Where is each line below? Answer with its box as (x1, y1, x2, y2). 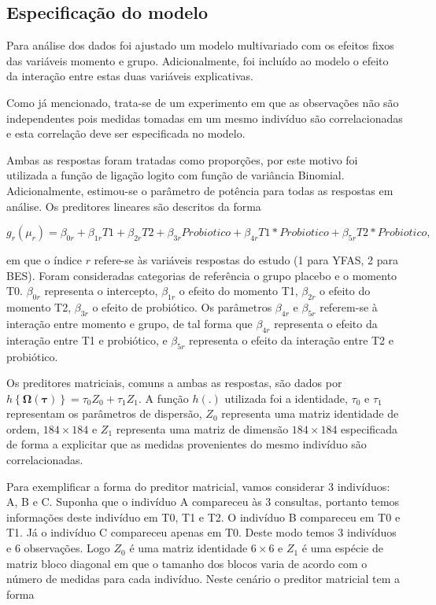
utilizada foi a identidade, (224, 389, 348, 406)
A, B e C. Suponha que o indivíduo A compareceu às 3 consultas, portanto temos (6, 493, 400, 510)
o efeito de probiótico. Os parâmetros (92, 299, 272, 315)
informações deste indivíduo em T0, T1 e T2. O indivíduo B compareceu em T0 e (6, 508, 401, 525)
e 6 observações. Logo (6, 540, 110, 556)
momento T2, (6, 299, 72, 315)
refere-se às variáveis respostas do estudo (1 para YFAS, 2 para (94, 252, 399, 268)
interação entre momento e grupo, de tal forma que (6, 315, 253, 331)
